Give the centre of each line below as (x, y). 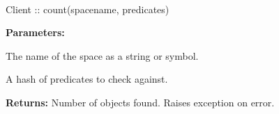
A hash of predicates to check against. (87, 79)
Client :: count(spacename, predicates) (88, 9)
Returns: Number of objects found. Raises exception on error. (140, 102)
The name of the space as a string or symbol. (102, 55)
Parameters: (35, 32)
